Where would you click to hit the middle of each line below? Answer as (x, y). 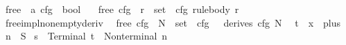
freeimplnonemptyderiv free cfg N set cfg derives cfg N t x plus (173, 22)
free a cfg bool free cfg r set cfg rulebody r (122, 9)
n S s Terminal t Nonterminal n (86, 36)
